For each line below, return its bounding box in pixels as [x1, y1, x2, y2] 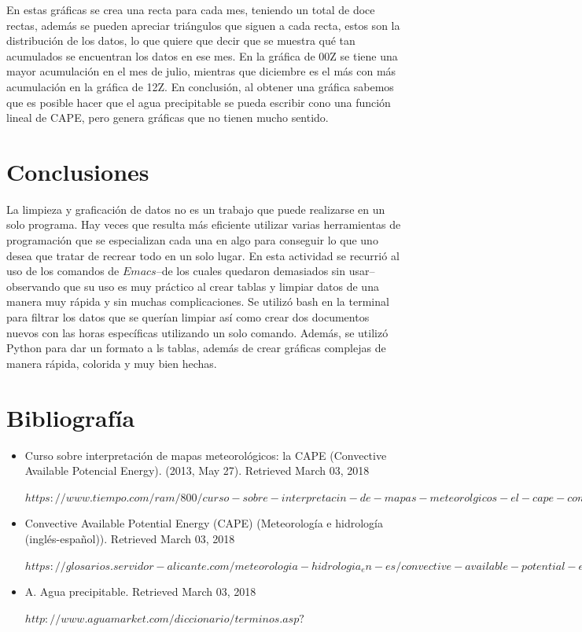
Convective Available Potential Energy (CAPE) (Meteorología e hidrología [24, 515, 383, 531]
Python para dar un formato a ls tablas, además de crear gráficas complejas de [6, 340, 386, 356]
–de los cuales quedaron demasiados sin [156, 263, 346, 279]
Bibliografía [6, 401, 135, 433]
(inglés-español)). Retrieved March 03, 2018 [24, 530, 235, 546]
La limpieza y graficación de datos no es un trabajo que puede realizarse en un [6, 200, 385, 217]
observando [6, 277, 61, 294]
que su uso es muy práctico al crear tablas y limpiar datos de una [63, 277, 379, 294]
